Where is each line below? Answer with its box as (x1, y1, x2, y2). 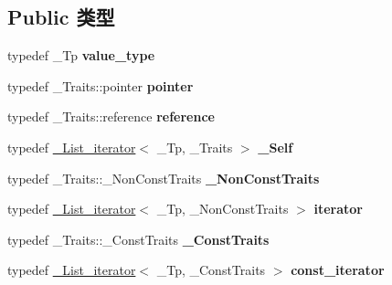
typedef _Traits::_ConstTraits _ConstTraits (7, 229, 270, 248)
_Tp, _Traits (156, 137, 233, 156)
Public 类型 (7, 3, 115, 31)
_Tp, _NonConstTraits (156, 199, 289, 218)
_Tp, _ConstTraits (156, 260, 266, 280)
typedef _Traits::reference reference (7, 107, 215, 126)
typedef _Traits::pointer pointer (7, 76, 194, 95)
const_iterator (291, 260, 385, 280)
